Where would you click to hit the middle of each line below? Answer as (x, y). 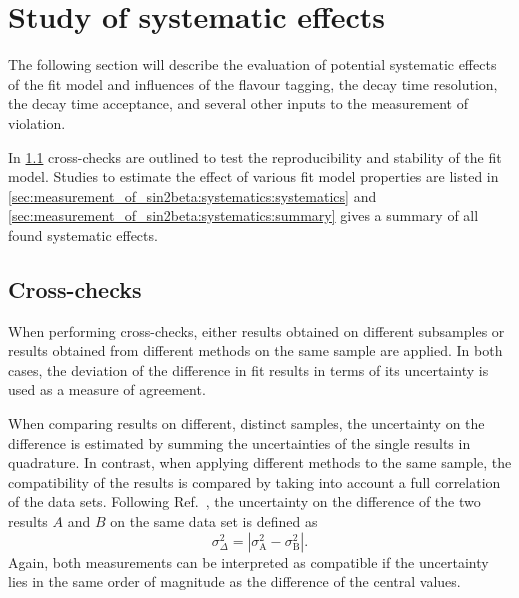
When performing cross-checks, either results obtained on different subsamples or (256, 330)
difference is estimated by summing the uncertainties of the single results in (239, 442)
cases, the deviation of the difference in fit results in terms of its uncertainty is (248, 369)
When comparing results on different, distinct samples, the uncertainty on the (246, 423)
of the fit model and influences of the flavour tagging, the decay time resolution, (253, 83)
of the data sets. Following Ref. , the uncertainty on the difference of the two (244, 501)
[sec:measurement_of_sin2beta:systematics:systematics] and (192, 195)
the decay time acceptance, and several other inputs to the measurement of (238, 103)
